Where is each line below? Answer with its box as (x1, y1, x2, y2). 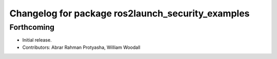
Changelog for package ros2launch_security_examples (9, 8, 250, 19)
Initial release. (22, 37, 52, 43)
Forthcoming (9, 23, 55, 32)
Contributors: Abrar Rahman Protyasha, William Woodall (22, 44, 141, 50)
